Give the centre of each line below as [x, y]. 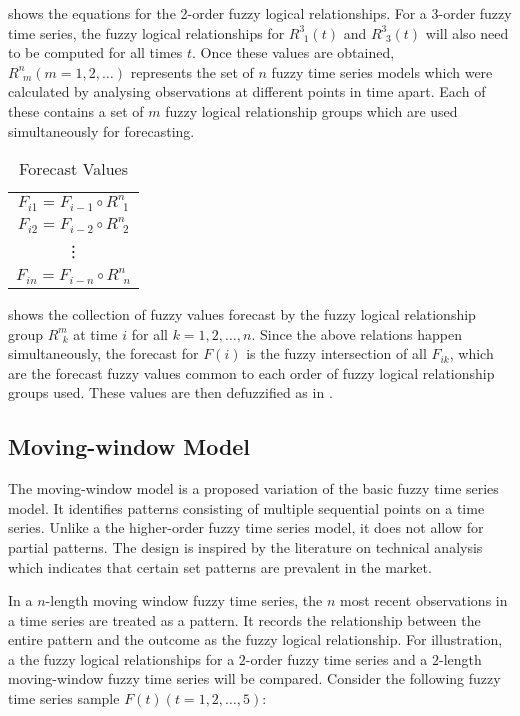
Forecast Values [73, 169]
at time [95, 333]
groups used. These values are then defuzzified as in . [170, 392]
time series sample [64, 698]
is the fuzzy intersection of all [336, 353]
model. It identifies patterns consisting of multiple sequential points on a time [246, 507]
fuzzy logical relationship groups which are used [311, 110]
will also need [467, 32]
